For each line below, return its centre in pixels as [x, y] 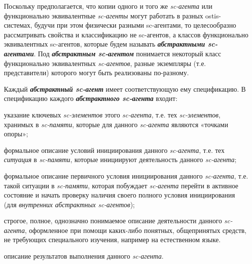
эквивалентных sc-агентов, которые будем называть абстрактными [105, 44]
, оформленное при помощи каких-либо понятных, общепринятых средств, [135, 230]
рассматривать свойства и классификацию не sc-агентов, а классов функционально [126, 34]
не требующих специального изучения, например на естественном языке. [112, 239]
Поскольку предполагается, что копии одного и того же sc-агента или [108, 6]
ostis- [213, 15]
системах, [18, 25]
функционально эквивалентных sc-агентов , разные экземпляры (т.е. [105, 63]
